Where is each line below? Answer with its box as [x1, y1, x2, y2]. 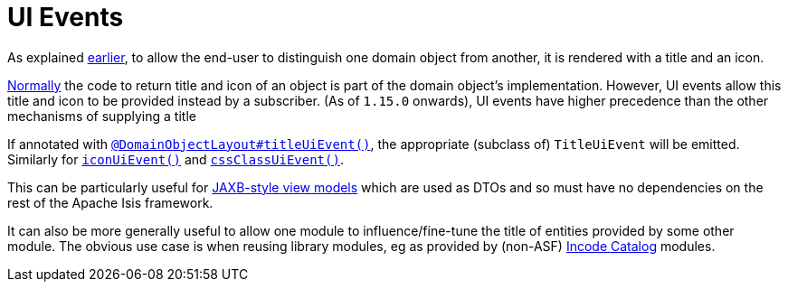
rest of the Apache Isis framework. [7, 194, 214, 210]
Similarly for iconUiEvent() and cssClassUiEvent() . [7, 151, 344, 167]
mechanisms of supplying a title [7, 107, 196, 124]
